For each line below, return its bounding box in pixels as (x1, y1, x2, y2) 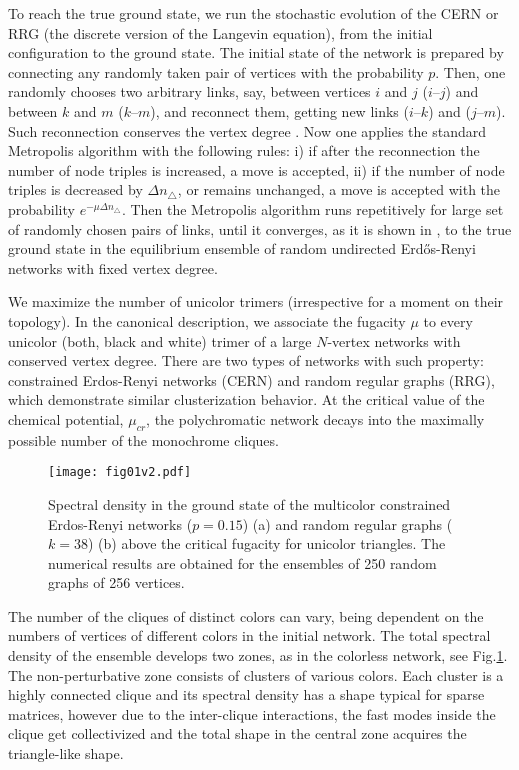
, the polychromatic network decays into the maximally (146, 408, 485, 429)
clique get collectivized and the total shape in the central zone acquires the (8, 723, 467, 744)
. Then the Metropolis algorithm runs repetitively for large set (121, 198, 504, 219)
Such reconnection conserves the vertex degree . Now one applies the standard (8, 120, 487, 141)
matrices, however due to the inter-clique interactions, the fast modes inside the (8, 703, 496, 724)
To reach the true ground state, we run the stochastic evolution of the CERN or (8, 3, 499, 23)
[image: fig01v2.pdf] (48, 465, 192, 480)
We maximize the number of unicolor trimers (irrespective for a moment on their (8, 291, 504, 312)
